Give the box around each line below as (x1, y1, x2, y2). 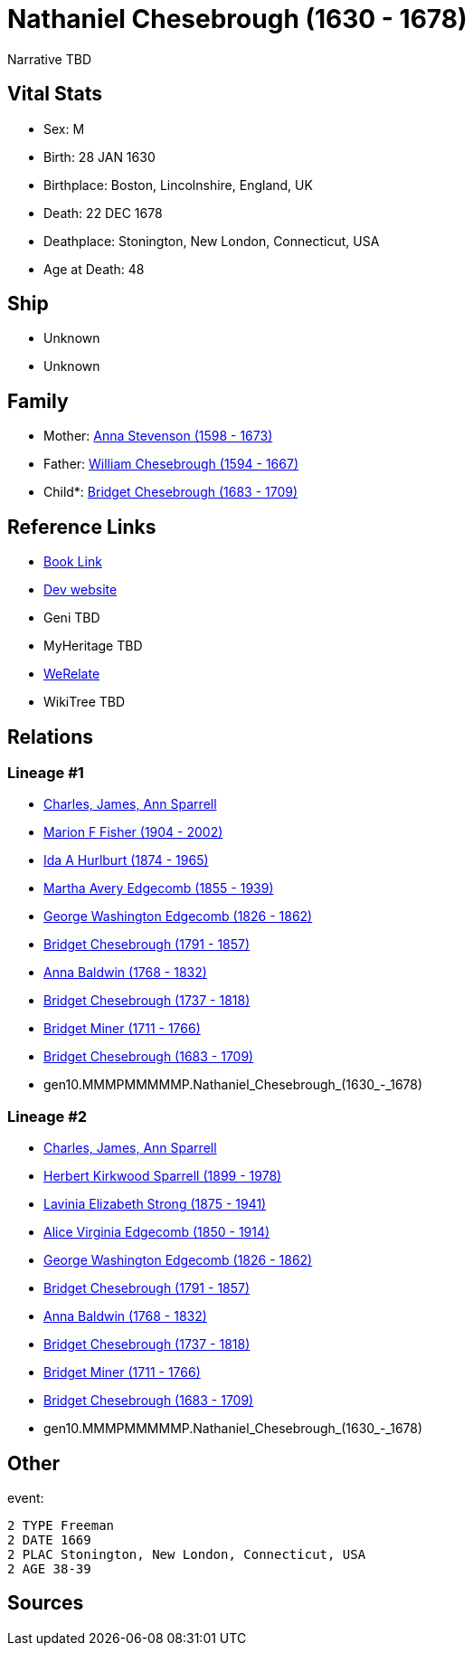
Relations (7, 725, 94, 748)
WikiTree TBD (43, 694, 126, 710)
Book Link (43, 554, 102, 570)
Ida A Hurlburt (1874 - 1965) (43, 852, 209, 869)
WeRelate (43, 666, 100, 682)
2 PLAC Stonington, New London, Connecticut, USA (7, 1546, 366, 1562)
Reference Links (7, 515, 156, 538)
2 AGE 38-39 (7, 1561, 91, 1576)
